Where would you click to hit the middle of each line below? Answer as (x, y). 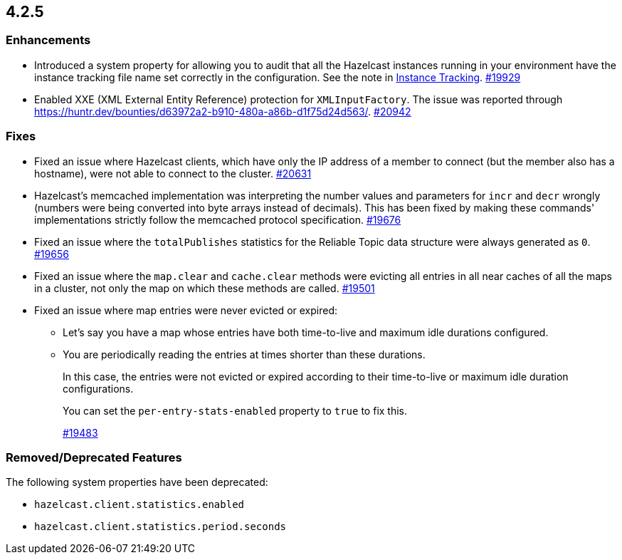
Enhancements (48, 40)
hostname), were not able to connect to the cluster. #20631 (173, 173)
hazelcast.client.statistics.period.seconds (160, 527)
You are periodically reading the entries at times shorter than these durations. (244, 354)
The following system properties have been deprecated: (137, 482)
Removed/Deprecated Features (94, 457)
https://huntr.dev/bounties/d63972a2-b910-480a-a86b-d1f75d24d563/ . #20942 (223, 111)
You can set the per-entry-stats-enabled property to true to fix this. (235, 410)
